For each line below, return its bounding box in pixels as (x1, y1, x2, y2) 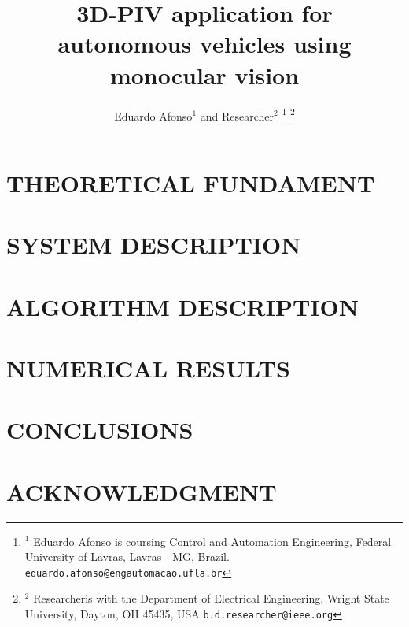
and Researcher (200, 107, 275, 124)
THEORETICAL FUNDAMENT (6, 166, 375, 198)
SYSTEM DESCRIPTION (6, 228, 301, 261)
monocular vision (109, 58, 300, 91)
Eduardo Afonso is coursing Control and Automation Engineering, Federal (33, 532, 392, 549)
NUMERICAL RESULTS (6, 351, 290, 384)
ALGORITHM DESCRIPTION (6, 290, 359, 322)
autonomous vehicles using (57, 28, 352, 60)
